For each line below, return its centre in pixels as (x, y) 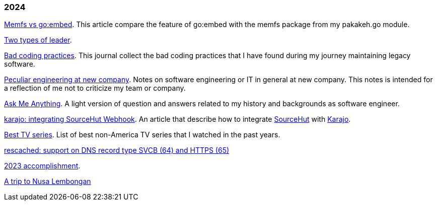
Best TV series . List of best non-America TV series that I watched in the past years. (142, 135)
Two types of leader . (38, 40)
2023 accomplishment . (42, 166)
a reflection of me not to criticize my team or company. (95, 88)
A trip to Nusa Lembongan (48, 181)
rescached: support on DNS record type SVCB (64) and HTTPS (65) (117, 150)
